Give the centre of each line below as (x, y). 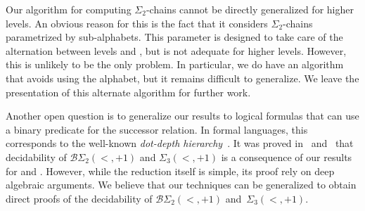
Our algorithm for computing (69, 9)
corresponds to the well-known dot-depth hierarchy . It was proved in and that (180, 143)
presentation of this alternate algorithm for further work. (128, 92)
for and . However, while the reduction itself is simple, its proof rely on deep (170, 171)
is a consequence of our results (287, 156)
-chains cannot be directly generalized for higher (250, 9)
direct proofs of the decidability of (79, 198)
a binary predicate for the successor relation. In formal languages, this (157, 129)
